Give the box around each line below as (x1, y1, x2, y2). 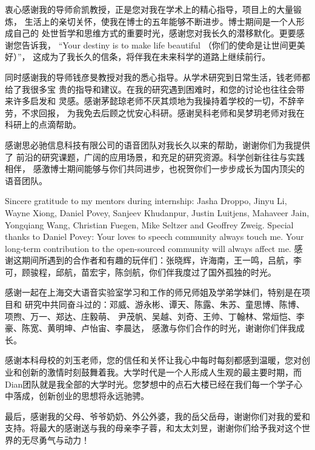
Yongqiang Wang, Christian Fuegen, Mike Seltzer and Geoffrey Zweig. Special (5, 218, 294, 231)
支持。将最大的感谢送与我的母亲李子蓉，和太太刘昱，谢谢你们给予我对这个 (5, 422, 302, 434)
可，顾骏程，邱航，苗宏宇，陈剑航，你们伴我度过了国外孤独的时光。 (5, 265, 276, 278)
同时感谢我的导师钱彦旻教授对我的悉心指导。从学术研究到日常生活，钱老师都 (5, 70, 310, 83)
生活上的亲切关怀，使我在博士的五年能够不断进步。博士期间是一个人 (24, 15, 296, 27)
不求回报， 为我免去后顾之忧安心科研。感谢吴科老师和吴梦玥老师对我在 (21, 106, 305, 119)
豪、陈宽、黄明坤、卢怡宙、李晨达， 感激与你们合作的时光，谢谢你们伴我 (5, 322, 296, 334)
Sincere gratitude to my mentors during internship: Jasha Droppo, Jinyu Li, (5, 194, 287, 207)
